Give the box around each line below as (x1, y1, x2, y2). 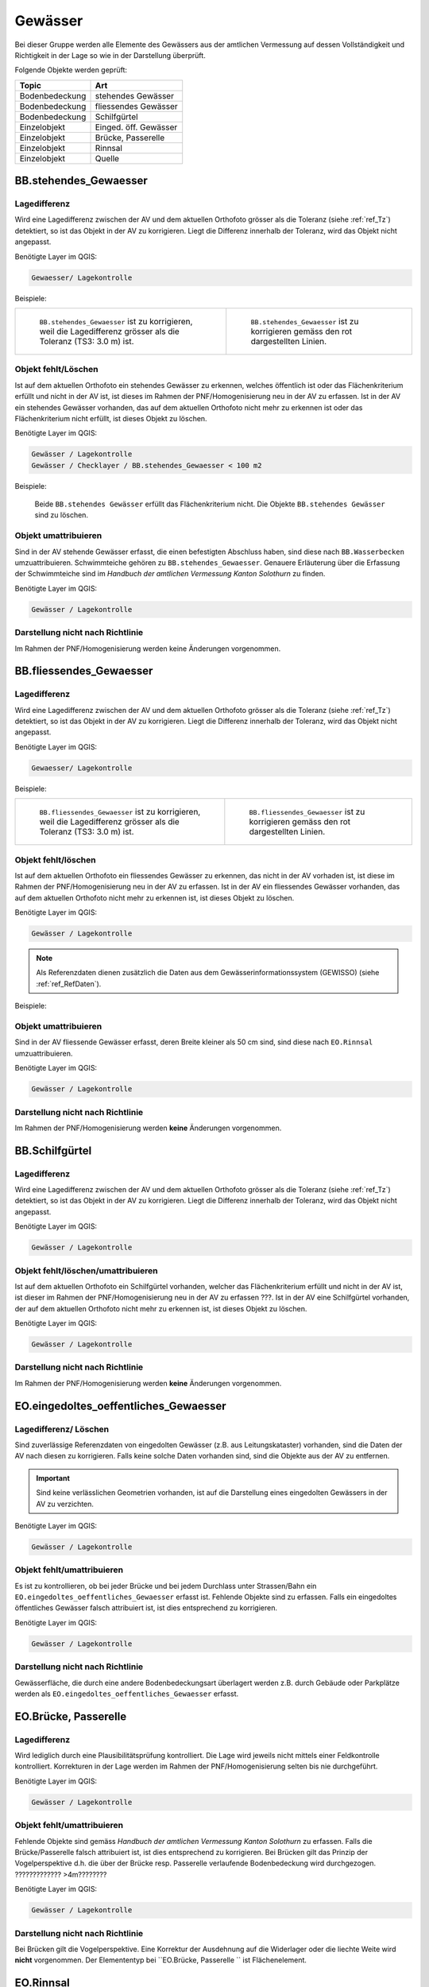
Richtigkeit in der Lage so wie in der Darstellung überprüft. (14, 50, 206, 60)
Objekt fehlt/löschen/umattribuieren (14, 1265, 158, 1276)
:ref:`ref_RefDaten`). (36, 978, 102, 989)
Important (36, 1473, 71, 1482)
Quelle (95, 153, 119, 164)
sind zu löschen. (34, 510, 89, 520)
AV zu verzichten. (36, 1499, 95, 1509)
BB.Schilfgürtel (14, 1144, 92, 1157)
